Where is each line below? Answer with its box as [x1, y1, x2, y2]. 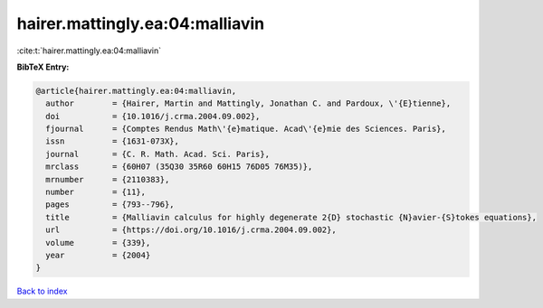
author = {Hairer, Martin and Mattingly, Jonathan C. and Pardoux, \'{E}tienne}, [45, 98, 452, 108]
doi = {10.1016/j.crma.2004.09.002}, [45, 111, 261, 121]
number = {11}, [45, 187, 147, 198]
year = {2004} [45, 250, 151, 260]
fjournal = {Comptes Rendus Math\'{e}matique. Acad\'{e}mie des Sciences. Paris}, [45, 124, 447, 135]
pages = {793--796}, [45, 200, 176, 210]
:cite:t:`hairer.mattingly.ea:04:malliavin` [16, 45, 162, 56]
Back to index [16, 285, 68, 297]
